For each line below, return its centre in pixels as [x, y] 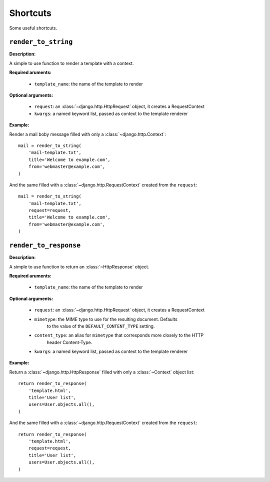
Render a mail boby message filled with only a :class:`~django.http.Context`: [87, 134]
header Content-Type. [69, 342]
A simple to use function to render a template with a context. [71, 63]
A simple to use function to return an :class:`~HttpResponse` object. [79, 266]
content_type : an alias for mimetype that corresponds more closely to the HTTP [119, 335]
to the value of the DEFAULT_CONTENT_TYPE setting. [101, 326]
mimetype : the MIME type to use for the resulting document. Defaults [106, 319]
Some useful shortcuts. [33, 28]
